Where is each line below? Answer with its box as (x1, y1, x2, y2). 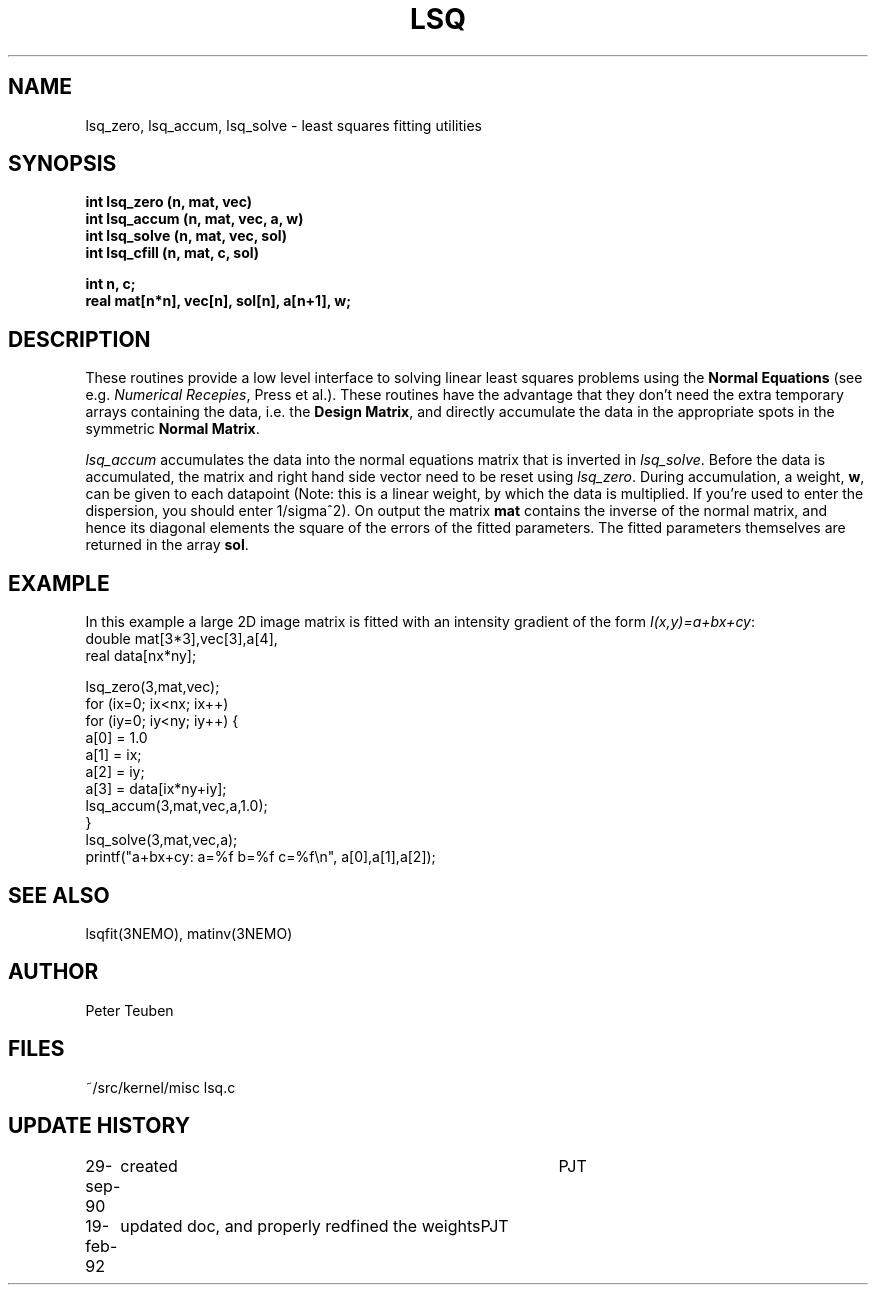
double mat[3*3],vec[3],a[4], (85, 630, 278, 648)
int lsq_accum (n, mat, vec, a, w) (85, 210, 304, 228)
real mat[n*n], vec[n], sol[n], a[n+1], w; (85, 292, 351, 310)
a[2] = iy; (85, 763, 145, 781)
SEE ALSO (8, 882, 110, 908)
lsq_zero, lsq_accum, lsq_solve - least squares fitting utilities (85, 116, 482, 134)
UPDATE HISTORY (8, 1113, 191, 1139)
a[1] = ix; (85, 746, 142, 764)
